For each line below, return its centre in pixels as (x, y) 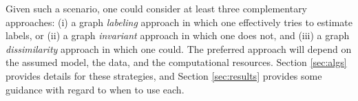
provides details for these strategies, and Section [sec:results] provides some (164, 75)
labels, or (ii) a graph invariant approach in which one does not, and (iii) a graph (178, 35)
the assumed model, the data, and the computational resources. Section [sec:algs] (176, 62)
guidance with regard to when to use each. (95, 89)
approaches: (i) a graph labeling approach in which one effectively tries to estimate (179, 22)
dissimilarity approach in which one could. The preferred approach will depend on (179, 48)
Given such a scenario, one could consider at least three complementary (157, 8)
